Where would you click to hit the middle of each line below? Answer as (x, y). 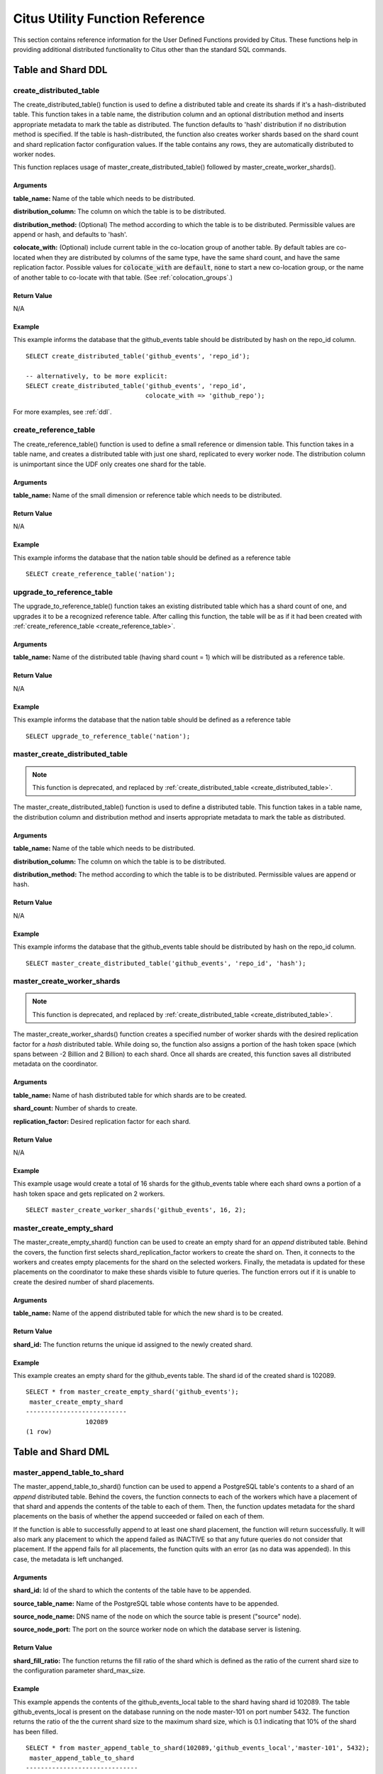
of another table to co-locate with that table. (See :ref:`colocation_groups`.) (123, 277)
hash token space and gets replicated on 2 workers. (89, 1194)
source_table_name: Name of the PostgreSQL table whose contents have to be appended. (146, 1603)
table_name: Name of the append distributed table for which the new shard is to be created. (148, 1313)
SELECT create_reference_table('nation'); (101, 574)
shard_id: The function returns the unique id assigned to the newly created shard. (133, 1344)
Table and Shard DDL (60, 70)
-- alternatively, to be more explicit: (97, 376)
